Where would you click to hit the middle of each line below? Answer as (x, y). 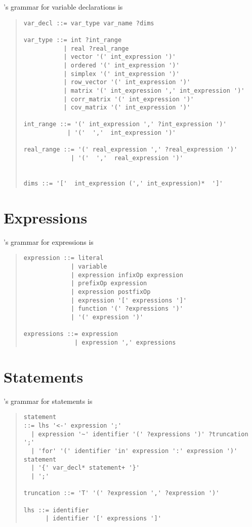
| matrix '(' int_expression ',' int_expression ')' (154, 90)
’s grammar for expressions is (49, 241)
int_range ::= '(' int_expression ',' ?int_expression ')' (125, 124)
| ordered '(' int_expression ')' (121, 65)
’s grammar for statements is (48, 401)
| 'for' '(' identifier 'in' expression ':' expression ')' (134, 451)
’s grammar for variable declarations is (63, 7)
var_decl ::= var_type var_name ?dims (89, 23)
